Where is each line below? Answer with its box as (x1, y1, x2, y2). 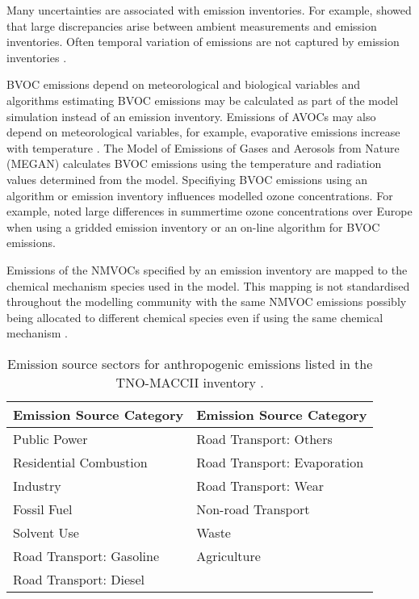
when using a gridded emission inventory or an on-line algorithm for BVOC (6, 218, 380, 235)
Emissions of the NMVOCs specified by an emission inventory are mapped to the (6, 261, 408, 278)
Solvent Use (13, 522, 79, 542)
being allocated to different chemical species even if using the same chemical (6, 308, 383, 325)
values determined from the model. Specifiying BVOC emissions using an (6, 170, 368, 187)
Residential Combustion (13, 452, 148, 471)
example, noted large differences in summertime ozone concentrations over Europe (6, 203, 413, 220)
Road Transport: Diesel (13, 569, 145, 589)
